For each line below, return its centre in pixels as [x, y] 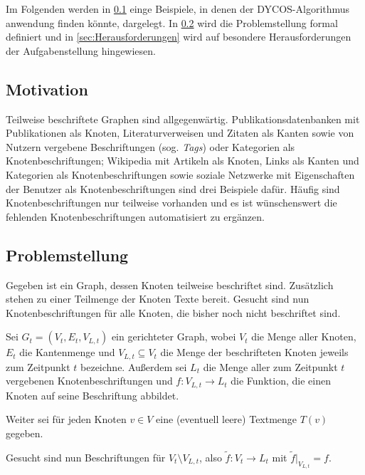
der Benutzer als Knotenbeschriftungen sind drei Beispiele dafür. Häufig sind [173, 188]
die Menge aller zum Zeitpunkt [270, 366]
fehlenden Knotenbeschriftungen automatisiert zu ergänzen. [135, 216]
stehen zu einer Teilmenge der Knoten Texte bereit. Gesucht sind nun [158, 299]
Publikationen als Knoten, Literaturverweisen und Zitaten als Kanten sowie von [180, 133]
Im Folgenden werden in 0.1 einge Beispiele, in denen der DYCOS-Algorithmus [178, 9]
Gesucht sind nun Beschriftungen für [86, 457]
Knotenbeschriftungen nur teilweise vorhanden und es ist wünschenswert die [171, 203]
